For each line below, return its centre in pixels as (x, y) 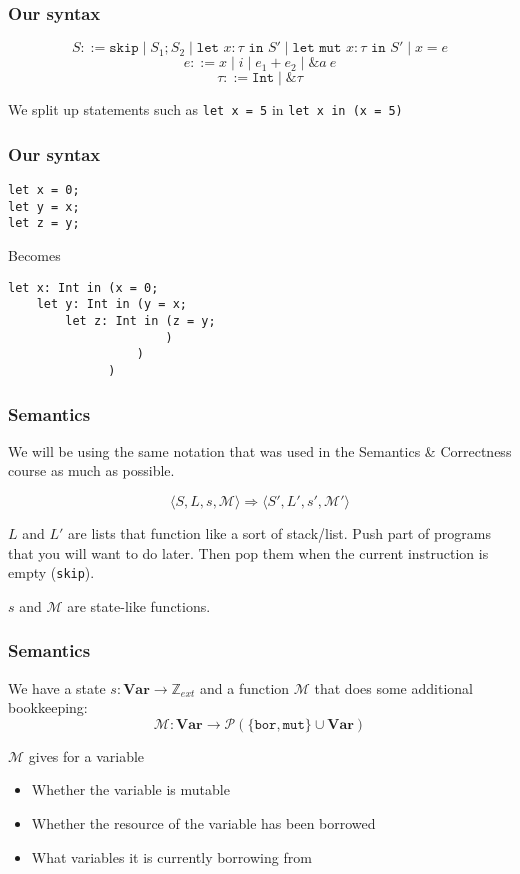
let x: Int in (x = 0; (83, 287)
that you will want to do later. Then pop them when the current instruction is (248, 552)
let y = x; (44, 206)
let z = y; (44, 223)
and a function (245, 687)
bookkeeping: (48, 707)
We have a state (57, 687)
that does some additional (393, 687)
